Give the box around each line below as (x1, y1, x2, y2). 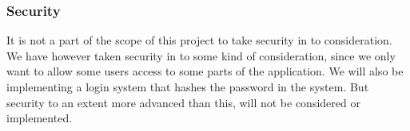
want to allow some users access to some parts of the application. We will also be (6, 63, 404, 79)
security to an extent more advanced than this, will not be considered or (6, 94, 360, 110)
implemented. (6, 110, 73, 126)
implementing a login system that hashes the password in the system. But (6, 79, 369, 94)
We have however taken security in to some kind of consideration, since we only (6, 47, 396, 64)
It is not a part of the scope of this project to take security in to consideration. (6, 32, 392, 48)
